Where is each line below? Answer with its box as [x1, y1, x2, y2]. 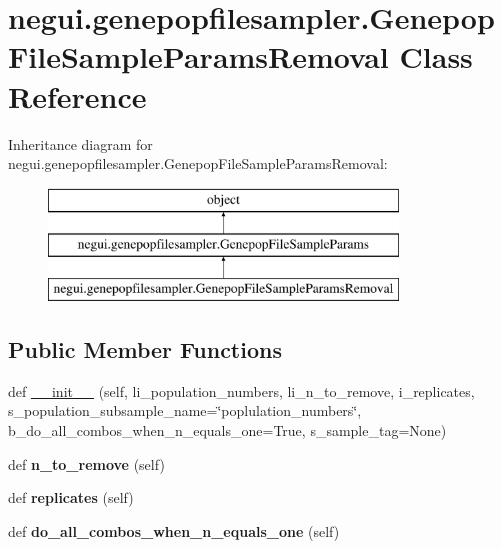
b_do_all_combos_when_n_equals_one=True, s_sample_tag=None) [8, 420, 447, 441]
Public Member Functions [8, 334, 282, 365]
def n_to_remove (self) [8, 453, 165, 474]
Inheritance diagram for [8, 133, 153, 154]
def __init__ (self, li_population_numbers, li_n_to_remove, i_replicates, [8, 380, 475, 401]
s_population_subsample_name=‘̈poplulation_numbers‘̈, [8, 400, 362, 421]
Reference [8, 75, 147, 116]
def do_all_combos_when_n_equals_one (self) [8, 520, 340, 541]
